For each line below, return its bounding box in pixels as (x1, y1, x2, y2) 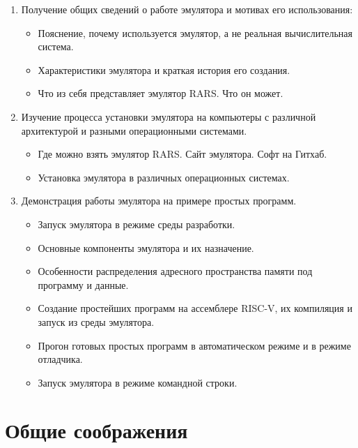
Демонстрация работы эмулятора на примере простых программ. (21, 193, 297, 208)
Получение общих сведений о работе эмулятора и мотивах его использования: (21, 2, 353, 16)
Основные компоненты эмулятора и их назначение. (38, 240, 254, 255)
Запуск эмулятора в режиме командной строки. (38, 375, 238, 389)
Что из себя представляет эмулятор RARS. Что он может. (38, 86, 283, 100)
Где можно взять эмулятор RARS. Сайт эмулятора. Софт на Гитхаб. (38, 147, 327, 161)
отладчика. (38, 352, 83, 366)
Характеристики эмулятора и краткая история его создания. (38, 62, 290, 77)
